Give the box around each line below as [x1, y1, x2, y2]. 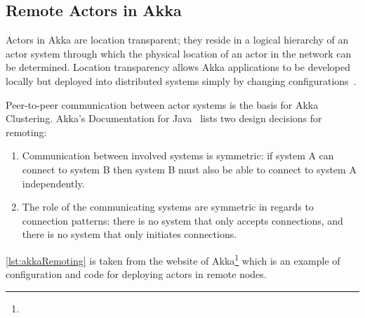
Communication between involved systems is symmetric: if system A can [22, 148, 334, 163]
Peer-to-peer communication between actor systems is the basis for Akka [6, 97, 319, 112]
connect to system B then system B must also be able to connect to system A [22, 161, 357, 176]
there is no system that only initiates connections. [22, 227, 237, 241]
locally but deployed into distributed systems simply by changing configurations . [6, 73, 357, 88]
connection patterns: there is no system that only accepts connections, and [22, 213, 343, 227]
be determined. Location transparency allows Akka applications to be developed [6, 60, 350, 74]
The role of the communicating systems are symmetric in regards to [22, 199, 314, 214]
